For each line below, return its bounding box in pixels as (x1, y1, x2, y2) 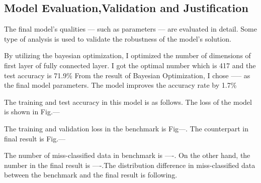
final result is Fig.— (4, 133, 66, 143)
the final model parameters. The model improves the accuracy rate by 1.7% (4, 80, 237, 90)
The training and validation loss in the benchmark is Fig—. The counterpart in (4, 123, 248, 133)
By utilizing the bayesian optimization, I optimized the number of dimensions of (4, 50, 251, 61)
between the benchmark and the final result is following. (4, 169, 178, 180)
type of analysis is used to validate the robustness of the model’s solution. (4, 33, 231, 44)
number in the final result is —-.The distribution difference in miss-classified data (4, 159, 255, 170)
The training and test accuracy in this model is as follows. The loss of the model (4, 96, 252, 107)
